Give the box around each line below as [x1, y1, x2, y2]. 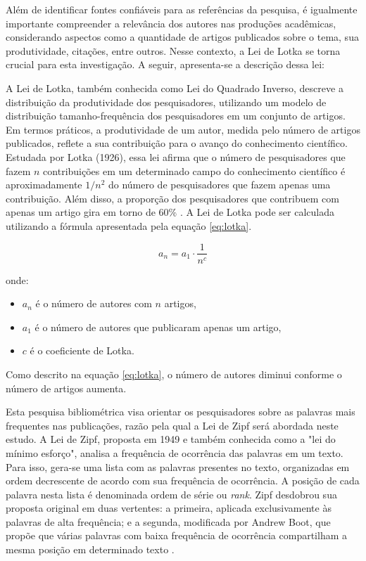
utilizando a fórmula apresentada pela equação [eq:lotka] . [6, 218, 252, 233]
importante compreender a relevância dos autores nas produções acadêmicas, [6, 15, 336, 30]
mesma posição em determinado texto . [6, 542, 175, 557]
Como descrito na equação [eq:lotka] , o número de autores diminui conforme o [6, 366, 342, 381]
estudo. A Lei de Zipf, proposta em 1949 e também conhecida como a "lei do [6, 432, 336, 446]
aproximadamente [6, 177, 82, 192]
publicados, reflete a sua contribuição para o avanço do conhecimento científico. [6, 136, 348, 150]
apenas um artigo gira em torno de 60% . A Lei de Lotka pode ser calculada [6, 205, 334, 219]
